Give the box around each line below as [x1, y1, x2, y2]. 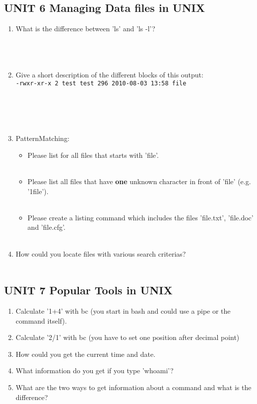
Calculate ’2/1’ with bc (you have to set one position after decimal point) [15, 332, 240, 342]
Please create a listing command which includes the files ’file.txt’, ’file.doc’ [27, 212, 254, 222]
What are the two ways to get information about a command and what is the [15, 382, 252, 392]
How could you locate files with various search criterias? [15, 248, 186, 259]
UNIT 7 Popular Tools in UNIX [4, 282, 173, 298]
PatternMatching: [15, 133, 69, 143]
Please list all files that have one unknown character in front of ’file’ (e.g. [27, 176, 251, 186]
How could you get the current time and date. [15, 348, 156, 359]
